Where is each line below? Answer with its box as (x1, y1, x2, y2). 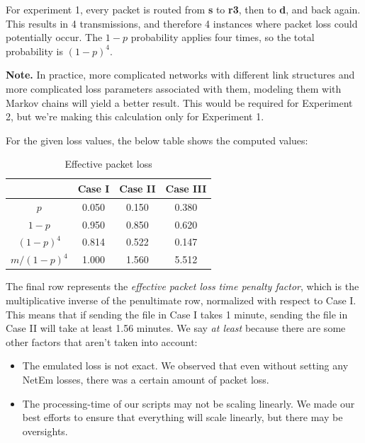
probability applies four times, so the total (130, 30, 315, 45)
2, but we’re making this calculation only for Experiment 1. (6, 109, 264, 124)
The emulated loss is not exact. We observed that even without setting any (22, 358, 349, 373)
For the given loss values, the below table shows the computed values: (6, 132, 308, 147)
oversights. (22, 423, 68, 438)
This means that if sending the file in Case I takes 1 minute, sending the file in (6, 306, 348, 321)
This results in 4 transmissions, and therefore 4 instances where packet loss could (6, 16, 358, 30)
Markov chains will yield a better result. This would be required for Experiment (6, 95, 353, 110)
